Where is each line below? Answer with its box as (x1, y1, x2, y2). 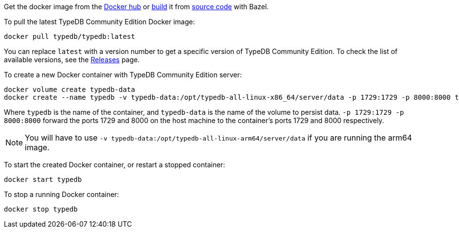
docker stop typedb (4, 205, 78, 213)
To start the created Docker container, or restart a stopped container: (4, 161, 225, 169)
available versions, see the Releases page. (4, 55, 140, 64)
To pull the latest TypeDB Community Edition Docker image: (4, 18, 195, 26)
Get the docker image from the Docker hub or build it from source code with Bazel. (4, 2, 269, 11)
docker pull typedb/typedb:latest (4, 33, 135, 40)
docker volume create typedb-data (4, 86, 135, 93)
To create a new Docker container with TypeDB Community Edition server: (4, 71, 242, 79)
